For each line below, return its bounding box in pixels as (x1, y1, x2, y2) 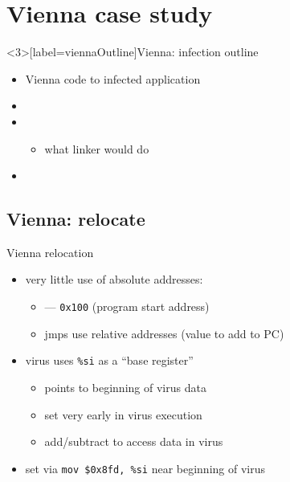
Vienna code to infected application (25, 70, 201, 87)
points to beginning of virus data (44, 378, 206, 395)
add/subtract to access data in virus (44, 433, 223, 450)
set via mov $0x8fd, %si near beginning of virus (25, 460, 266, 476)
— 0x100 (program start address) (44, 298, 210, 315)
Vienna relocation (6, 243, 94, 260)
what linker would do (44, 140, 149, 157)
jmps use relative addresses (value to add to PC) (44, 325, 284, 341)
